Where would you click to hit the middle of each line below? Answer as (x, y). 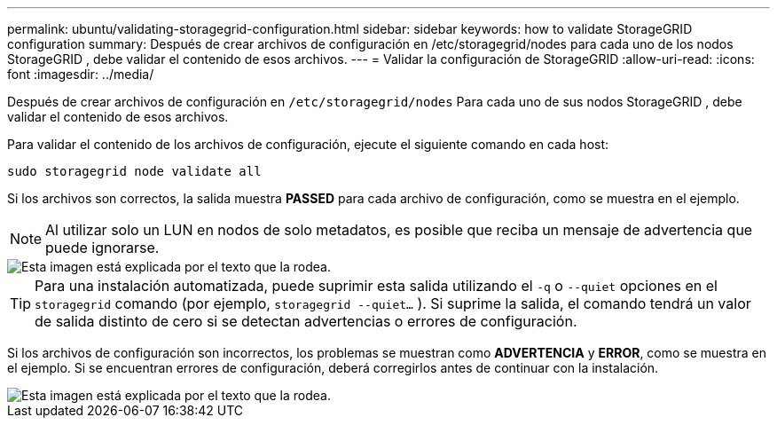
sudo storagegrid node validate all (134, 171)
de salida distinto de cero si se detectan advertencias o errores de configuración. (306, 321)
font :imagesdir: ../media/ (81, 74)
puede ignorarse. (102, 248)
